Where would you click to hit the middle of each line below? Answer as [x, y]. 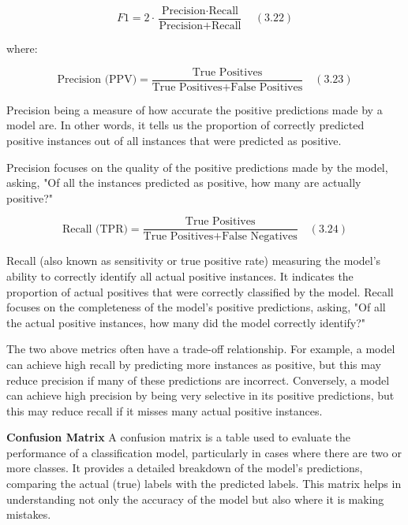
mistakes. [29, 514]
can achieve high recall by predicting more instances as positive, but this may [194, 364]
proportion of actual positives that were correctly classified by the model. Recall [200, 291]
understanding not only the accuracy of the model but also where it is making [195, 499]
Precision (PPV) [97, 80]
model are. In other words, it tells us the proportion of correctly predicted [185, 125]
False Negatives [260, 237]
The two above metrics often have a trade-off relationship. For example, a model [201, 349]
